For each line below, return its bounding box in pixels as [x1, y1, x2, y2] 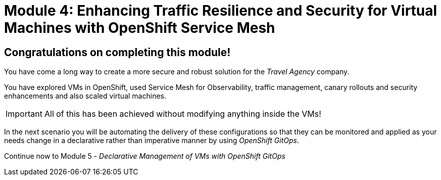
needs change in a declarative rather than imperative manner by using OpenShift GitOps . [4, 136, 299, 145]
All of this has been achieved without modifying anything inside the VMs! [44, 109, 321, 119]
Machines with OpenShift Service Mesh [4, 19, 275, 36]
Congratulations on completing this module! [4, 46, 231, 59]
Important [6, 109, 42, 119]
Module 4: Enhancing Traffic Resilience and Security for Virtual [4, 2, 437, 19]
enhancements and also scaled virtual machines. [4, 92, 166, 101]
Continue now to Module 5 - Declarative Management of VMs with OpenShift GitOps [4, 152, 285, 161]
